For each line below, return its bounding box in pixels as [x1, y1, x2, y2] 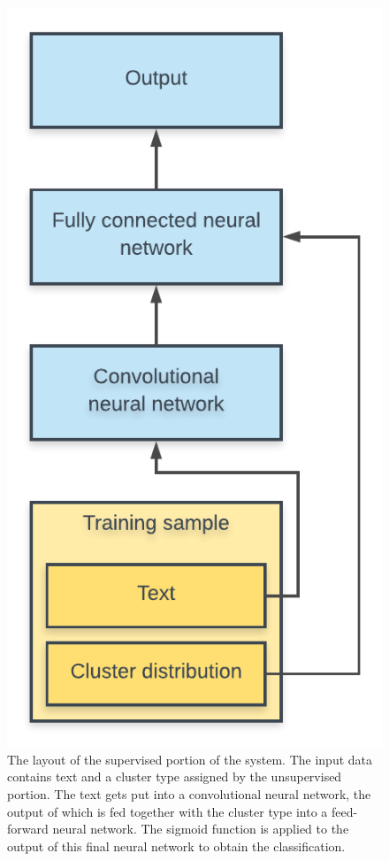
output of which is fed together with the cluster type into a [7, 802, 328, 820]
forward [7, 819, 49, 838]
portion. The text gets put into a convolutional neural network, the [7, 784, 371, 803]
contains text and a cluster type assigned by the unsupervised [7, 767, 342, 786]
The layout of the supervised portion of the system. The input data [7, 750, 373, 768]
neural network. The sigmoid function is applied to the [52, 819, 349, 838]
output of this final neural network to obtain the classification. [7, 836, 346, 855]
